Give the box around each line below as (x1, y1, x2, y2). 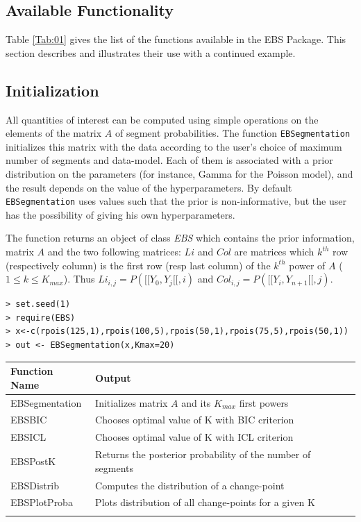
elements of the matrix (6, 126, 102, 140)
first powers (239, 395, 289, 410)
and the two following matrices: (47, 244, 181, 259)
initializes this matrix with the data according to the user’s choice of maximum (6, 139, 342, 153)
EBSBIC (10, 412, 47, 427)
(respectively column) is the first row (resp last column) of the (6, 258, 271, 272)
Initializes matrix (95, 395, 168, 410)
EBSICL (10, 430, 47, 444)
